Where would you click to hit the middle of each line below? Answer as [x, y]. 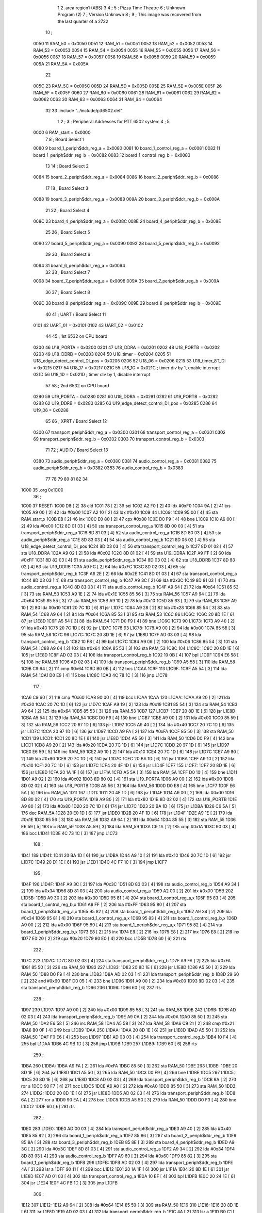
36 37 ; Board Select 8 [68, 292]
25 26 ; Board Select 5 [68, 232]
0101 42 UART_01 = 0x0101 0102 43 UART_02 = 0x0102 [88, 325]
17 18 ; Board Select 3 [67, 188]
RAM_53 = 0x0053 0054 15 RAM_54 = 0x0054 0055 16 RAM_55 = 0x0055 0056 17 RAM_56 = [127, 50]
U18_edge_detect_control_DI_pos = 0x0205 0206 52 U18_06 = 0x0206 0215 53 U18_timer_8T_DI [129, 361]
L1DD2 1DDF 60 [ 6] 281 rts [48, 1107]
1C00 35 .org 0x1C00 [42, 490]
